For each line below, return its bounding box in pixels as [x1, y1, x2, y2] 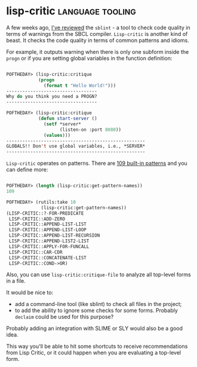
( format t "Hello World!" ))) [44, 82, 116, 88]
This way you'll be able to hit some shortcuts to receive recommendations [6, 342, 188, 350]
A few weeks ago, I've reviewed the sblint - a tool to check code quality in [6, 24, 190, 31]
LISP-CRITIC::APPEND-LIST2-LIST [8, 238, 90, 244]
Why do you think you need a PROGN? [6, 94, 97, 100]
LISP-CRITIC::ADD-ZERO [8, 216, 66, 222]
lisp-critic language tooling [6, 4, 136, 18]
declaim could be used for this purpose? [14, 313, 114, 320]
